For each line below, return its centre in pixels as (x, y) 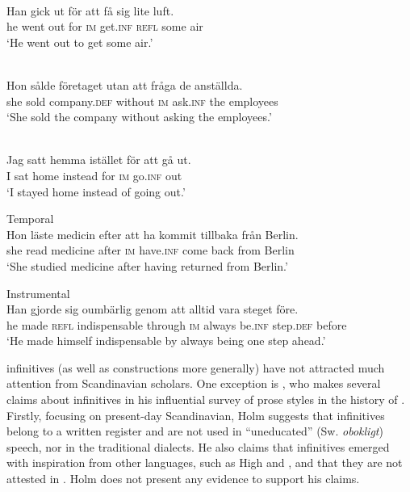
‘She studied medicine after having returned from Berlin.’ (147, 265)
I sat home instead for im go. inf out (94, 175)
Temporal (30, 219)
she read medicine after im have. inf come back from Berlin (151, 250)
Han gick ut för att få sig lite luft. (90, 10)
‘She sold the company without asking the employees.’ (139, 117)
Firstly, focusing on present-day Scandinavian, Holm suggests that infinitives (196, 415)
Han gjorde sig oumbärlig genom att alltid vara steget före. (153, 309)
